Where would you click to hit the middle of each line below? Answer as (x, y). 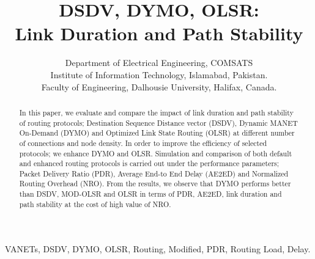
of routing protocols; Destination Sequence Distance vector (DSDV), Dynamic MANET (158, 122)
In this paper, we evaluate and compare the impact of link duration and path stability (156, 112)
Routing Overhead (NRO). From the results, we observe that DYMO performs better (155, 184)
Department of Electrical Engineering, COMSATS (159, 63)
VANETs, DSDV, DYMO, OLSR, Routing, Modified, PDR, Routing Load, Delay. (158, 249)
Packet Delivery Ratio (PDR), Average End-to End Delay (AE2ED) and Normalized (154, 173)
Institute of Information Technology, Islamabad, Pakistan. (159, 74)
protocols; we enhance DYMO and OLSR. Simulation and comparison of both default (156, 153)
